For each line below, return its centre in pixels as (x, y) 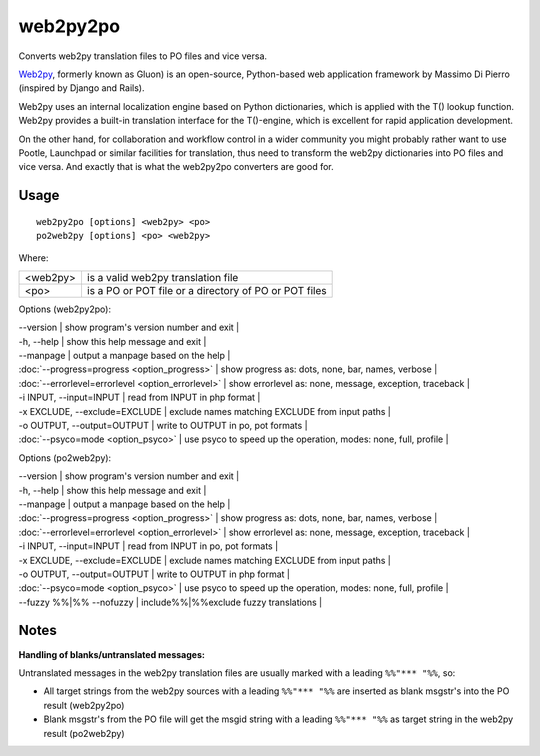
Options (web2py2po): (65, 309)
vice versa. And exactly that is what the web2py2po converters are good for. (176, 167)
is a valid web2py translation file (162, 277)
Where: (33, 258)
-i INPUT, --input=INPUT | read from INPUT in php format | (139, 397)
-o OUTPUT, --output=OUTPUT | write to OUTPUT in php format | (154, 574)
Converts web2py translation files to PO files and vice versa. (143, 56)
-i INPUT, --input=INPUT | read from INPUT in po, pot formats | (148, 546)
